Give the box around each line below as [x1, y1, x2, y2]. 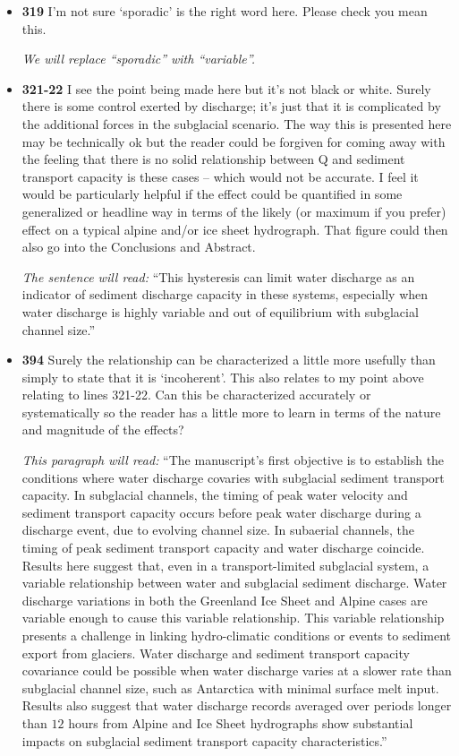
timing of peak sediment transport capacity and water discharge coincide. [21, 538, 425, 557]
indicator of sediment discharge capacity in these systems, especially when [21, 285, 429, 304]
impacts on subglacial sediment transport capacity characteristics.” [21, 731, 387, 750]
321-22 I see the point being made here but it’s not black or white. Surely [21, 79, 431, 98]
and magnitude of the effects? [21, 420, 184, 439]
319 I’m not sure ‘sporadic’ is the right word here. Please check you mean [21, 2, 428, 20]
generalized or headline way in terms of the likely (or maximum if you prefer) [21, 202, 446, 220]
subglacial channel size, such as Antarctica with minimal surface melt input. [21, 678, 439, 697]
